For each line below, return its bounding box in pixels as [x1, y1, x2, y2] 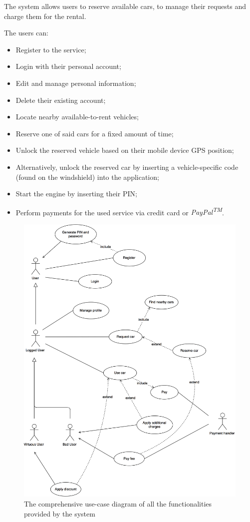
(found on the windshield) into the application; [15, 171, 159, 182]
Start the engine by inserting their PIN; [15, 188, 137, 199]
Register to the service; [15, 44, 86, 54]
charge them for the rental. [4, 10, 86, 21]
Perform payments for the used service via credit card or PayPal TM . [15, 205, 224, 217]
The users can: [4, 27, 48, 38]
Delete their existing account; [15, 94, 106, 105]
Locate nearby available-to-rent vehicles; [15, 111, 139, 122]
